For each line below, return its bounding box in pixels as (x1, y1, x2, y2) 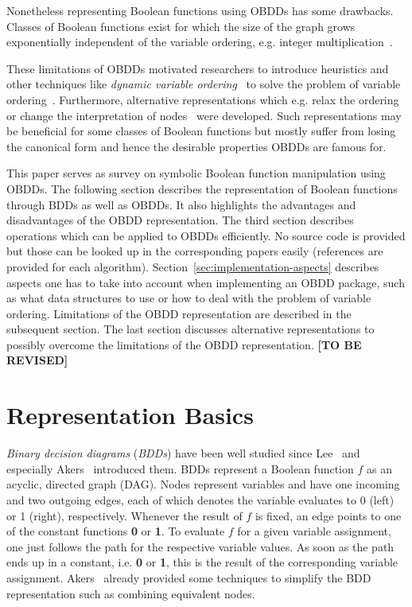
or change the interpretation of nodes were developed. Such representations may (6, 107, 402, 123)
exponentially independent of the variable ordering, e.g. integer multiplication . (6, 33, 393, 50)
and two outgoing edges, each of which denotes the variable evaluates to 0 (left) (6, 491, 395, 508)
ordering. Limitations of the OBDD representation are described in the (6, 305, 352, 321)
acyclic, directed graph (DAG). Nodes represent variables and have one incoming (6, 476, 400, 492)
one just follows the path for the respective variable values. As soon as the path (6, 538, 395, 554)
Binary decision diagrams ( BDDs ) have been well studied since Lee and (6, 445, 360, 461)
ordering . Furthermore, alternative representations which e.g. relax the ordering (6, 91, 399, 107)
